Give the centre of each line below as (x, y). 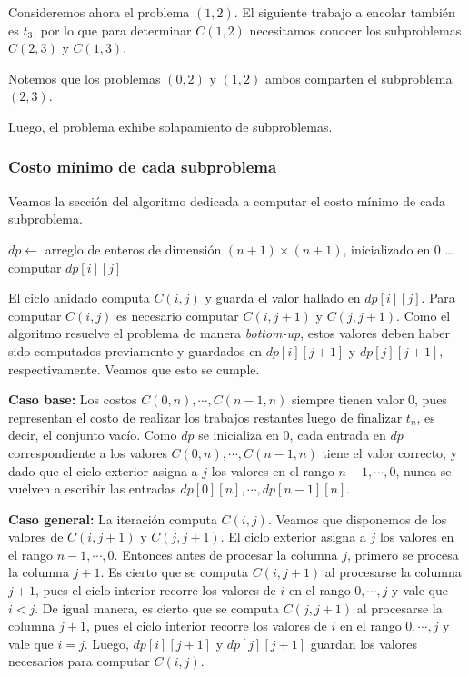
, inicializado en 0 (392, 249)
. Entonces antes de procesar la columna (226, 554)
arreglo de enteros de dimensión (133, 249)
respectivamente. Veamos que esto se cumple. (134, 368)
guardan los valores (364, 643)
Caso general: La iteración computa (113, 518)
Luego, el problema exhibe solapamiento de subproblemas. (170, 126)
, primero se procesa (403, 554)
